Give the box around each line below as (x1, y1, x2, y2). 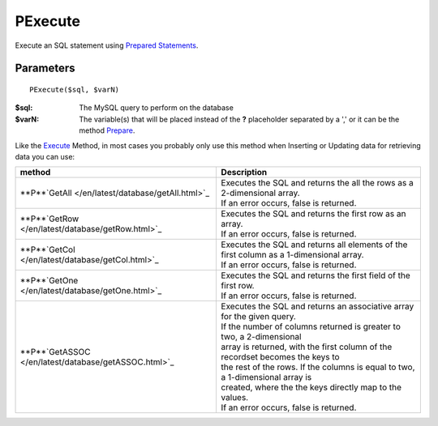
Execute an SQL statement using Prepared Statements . (15, 40, 199, 50)
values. (221, 392, 249, 403)
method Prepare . (79, 126, 135, 135)
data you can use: (15, 151, 75, 161)
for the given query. (221, 311, 296, 322)
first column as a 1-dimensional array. (221, 249, 364, 261)
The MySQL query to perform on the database (79, 103, 234, 113)
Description (221, 167, 268, 178)
